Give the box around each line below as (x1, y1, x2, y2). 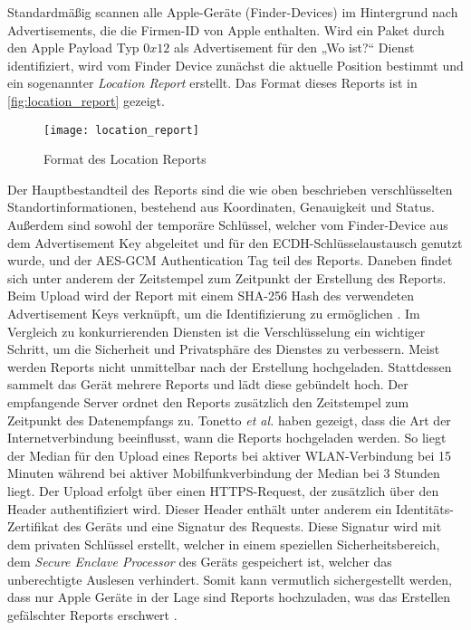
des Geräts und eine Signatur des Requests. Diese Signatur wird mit (62, 517, 442, 536)
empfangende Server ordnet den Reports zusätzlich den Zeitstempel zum (7, 392, 409, 411)
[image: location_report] (43, 123, 199, 137)
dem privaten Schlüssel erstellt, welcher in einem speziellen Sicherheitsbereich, (7, 534, 440, 553)
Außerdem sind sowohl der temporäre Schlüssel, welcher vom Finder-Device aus (7, 215, 448, 234)
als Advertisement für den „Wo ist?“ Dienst (174, 38, 415, 57)
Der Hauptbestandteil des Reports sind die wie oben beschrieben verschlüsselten (7, 179, 453, 198)
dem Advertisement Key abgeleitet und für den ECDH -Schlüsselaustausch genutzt (7, 233, 463, 252)
